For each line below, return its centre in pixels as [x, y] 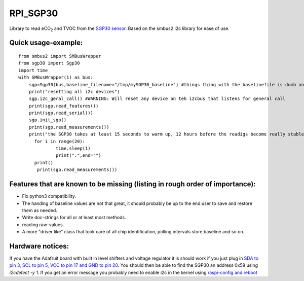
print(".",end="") [79, 155]
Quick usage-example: [46, 43]
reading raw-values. [43, 224]
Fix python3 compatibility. [49, 196]
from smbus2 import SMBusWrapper [60, 56]
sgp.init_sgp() [48, 120]
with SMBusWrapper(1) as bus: [56, 78]
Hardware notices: [39, 246]
